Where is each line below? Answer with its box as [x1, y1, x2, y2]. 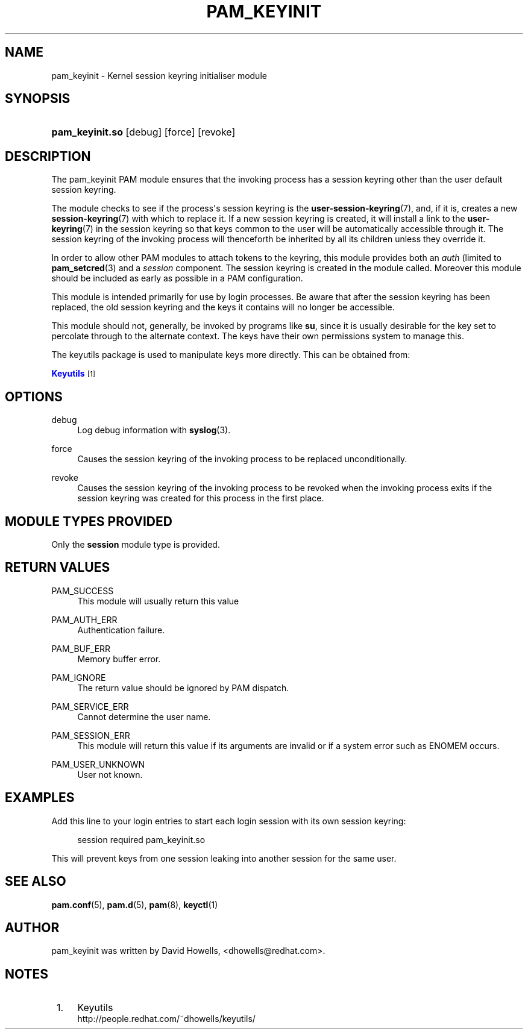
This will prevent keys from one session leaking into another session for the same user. [51, 853, 397, 863]
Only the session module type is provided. [51, 539, 220, 550]
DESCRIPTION [5, 148, 91, 164]
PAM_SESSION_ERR [51, 730, 130, 741]
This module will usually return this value [77, 595, 239, 606]
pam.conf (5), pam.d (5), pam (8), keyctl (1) [51, 899, 218, 910]
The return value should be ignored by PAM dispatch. [77, 682, 289, 693]
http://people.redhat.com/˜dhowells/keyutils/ [77, 1014, 256, 1024]
